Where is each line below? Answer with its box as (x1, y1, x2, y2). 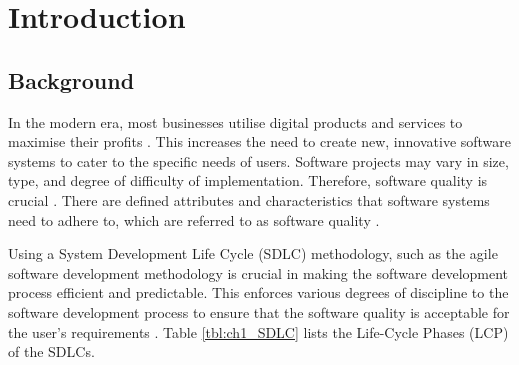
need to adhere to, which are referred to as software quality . (8, 209, 380, 230)
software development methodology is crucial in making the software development (8, 262, 509, 283)
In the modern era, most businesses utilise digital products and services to (8, 111, 463, 132)
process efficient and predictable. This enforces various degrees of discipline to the (8, 282, 509, 303)
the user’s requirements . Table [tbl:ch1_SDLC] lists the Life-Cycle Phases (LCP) (8, 321, 509, 342)
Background (8, 64, 135, 95)
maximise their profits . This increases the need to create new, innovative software (8, 131, 512, 152)
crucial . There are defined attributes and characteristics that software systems (8, 189, 490, 210)
